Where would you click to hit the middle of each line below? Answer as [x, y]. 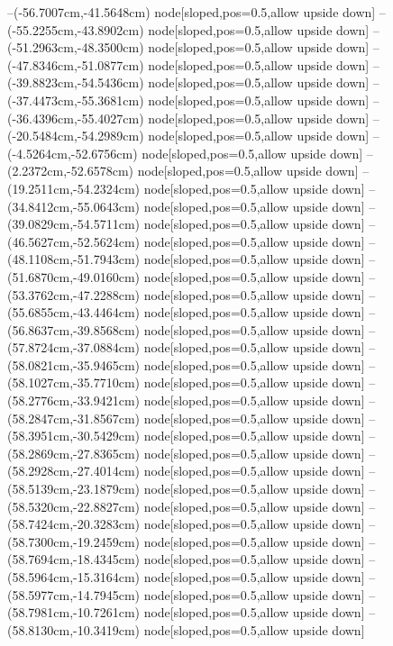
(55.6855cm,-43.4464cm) [73, 312]
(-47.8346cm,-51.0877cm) [76, 64]
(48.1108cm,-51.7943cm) [73, 259]
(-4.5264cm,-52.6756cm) [73, 153]
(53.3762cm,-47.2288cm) [73, 294]
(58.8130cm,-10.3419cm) [73, 629]
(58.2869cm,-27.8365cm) [73, 453]
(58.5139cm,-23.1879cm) [73, 489]
